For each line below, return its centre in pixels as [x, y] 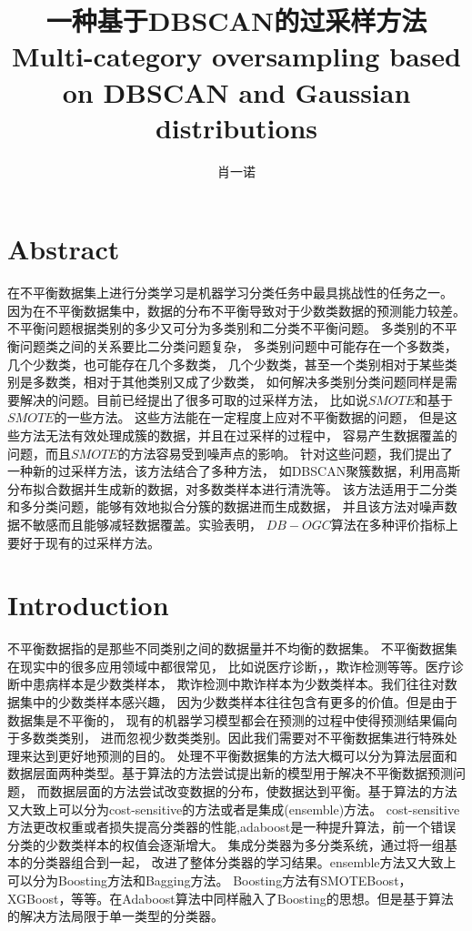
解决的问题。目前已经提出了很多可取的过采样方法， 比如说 [194, 399]
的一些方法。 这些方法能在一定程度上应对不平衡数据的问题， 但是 [249, 417]
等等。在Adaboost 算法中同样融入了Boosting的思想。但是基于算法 [262, 898]
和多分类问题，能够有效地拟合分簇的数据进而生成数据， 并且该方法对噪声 [226, 506]
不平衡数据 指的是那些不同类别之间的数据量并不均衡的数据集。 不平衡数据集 [232, 648]
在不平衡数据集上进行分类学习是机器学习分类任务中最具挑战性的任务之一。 [230, 293]
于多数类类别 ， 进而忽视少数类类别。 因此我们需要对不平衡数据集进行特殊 [226, 738]
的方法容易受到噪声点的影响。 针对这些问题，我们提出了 [286, 453]
